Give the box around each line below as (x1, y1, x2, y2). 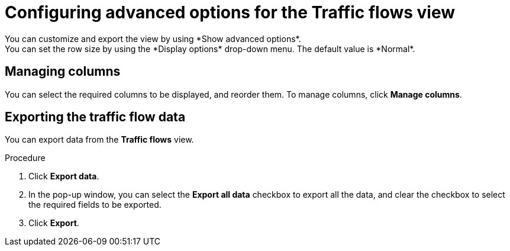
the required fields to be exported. (28, 199, 162, 210)
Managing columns (5, 64, 121, 79)
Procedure (5, 153, 46, 163)
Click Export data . (28, 171, 99, 182)
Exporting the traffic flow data (5, 110, 186, 125)
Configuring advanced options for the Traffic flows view (5, 2, 456, 22)
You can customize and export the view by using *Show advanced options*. (5, 33, 301, 44)
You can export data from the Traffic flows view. (5, 134, 194, 145)
